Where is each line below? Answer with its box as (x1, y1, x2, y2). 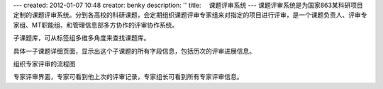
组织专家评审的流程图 (13, 59, 76, 68)
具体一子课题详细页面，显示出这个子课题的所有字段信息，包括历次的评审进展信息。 (13, 47, 255, 55)
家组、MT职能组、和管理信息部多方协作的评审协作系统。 (13, 20, 179, 29)
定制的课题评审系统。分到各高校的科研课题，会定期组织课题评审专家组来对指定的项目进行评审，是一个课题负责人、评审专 (13, 11, 367, 19)
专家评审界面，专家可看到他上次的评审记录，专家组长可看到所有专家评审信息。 (13, 73, 243, 81)
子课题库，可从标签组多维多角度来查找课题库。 (13, 34, 150, 42)
